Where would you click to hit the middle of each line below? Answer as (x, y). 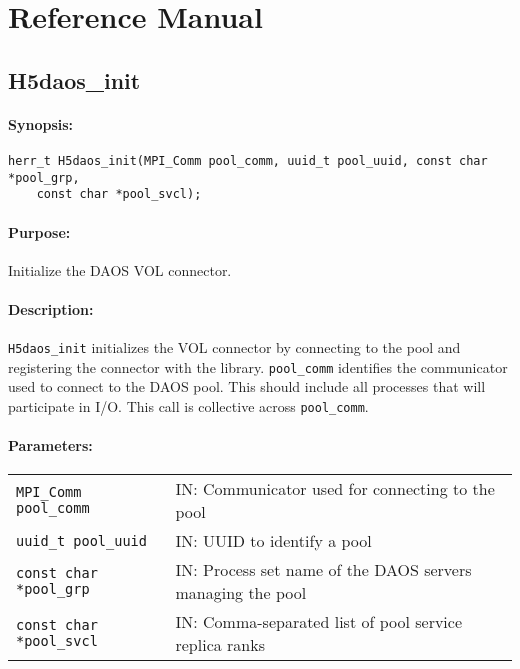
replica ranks (220, 645)
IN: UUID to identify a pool (273, 541)
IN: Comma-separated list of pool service (319, 622)
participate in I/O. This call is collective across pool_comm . (188, 406)
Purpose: (39, 231)
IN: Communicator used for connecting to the (335, 489)
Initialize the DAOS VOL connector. (120, 269)
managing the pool (241, 593)
